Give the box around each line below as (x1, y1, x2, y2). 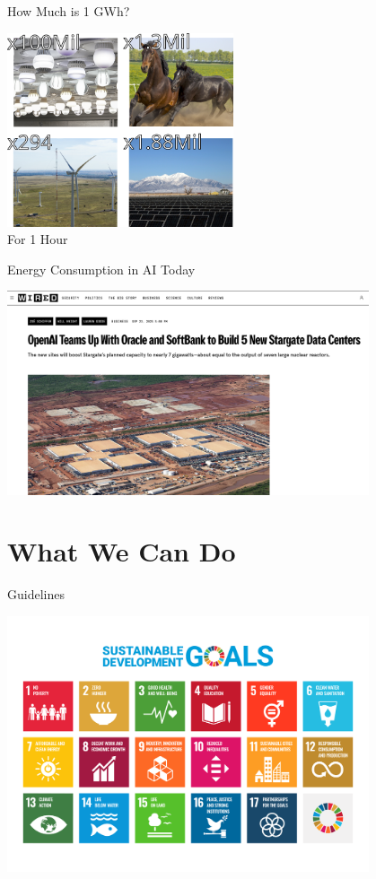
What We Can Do (7, 533, 236, 570)
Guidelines (7, 585, 65, 604)
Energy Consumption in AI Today (7, 259, 196, 278)
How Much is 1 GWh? (7, 2, 130, 20)
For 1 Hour (7, 230, 68, 248)
